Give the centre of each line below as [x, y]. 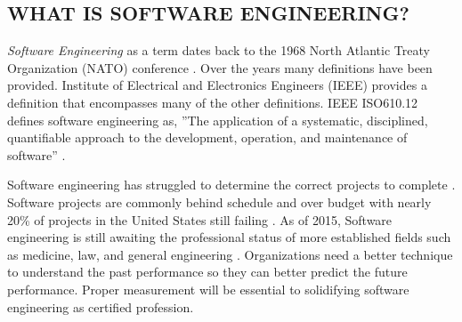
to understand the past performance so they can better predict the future [207, 272]
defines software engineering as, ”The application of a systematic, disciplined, [218, 120]
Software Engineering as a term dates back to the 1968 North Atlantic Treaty [219, 50]
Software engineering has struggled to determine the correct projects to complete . [231, 185]
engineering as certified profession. [101, 306]
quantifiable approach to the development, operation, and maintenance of [207, 137]
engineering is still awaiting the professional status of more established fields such [229, 237]
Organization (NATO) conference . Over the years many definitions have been [220, 67]
